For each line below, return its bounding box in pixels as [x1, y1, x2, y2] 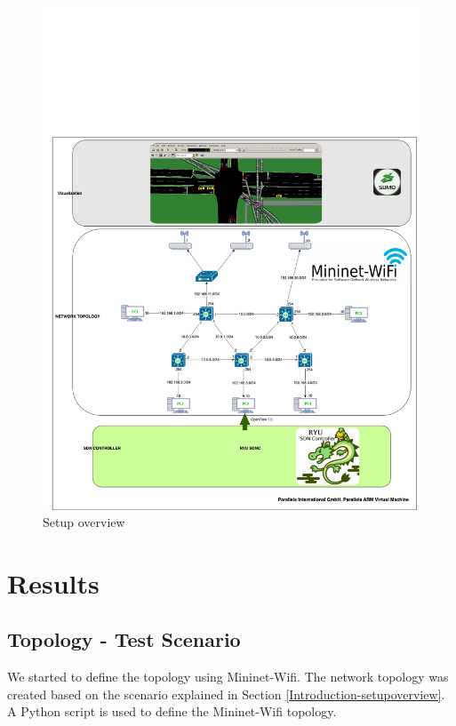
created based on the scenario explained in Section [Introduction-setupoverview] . [7, 684, 445, 703]
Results [7, 564, 100, 601]
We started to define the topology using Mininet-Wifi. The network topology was [7, 667, 449, 686]
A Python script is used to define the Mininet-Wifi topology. [7, 702, 337, 721]
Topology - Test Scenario [7, 626, 241, 653]
